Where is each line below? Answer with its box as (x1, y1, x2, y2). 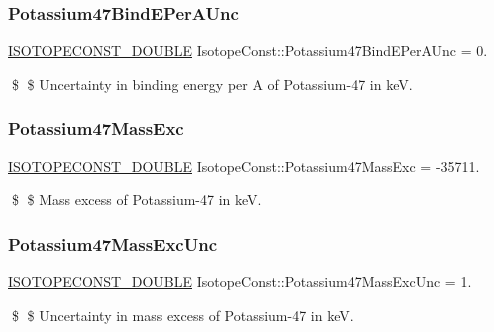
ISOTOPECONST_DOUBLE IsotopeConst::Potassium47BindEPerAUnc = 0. (8, 40, 488, 61)
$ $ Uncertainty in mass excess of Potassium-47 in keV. (11, 304, 354, 325)
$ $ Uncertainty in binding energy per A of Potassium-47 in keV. (11, 73, 413, 94)
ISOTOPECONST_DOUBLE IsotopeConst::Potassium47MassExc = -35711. (8, 155, 480, 176)
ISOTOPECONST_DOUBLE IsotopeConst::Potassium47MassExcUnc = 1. (8, 271, 472, 292)
